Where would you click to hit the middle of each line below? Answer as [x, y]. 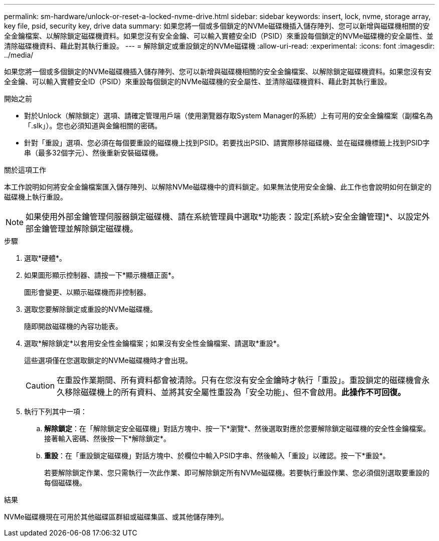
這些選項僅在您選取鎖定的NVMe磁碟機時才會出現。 [108, 360]
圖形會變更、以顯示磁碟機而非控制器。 [87, 292]
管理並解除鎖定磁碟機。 [94, 229]
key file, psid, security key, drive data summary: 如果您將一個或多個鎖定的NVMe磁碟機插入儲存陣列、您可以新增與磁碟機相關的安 [217, 26]
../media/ [19, 55]
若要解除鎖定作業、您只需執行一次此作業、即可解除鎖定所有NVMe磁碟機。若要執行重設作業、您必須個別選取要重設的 [237, 473]
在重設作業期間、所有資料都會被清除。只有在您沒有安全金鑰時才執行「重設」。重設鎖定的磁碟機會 [239, 380]
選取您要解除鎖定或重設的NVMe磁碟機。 [91, 309]
